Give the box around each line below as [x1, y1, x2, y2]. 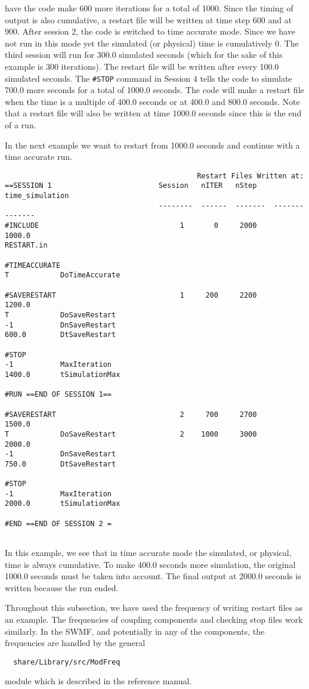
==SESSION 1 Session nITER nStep [5, 181, 257, 190]
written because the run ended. [5, 581, 119, 594]
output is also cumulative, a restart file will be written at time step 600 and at [5, 13, 292, 26]
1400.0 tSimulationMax [5, 370, 120, 379]
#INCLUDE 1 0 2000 [5, 221, 257, 230]
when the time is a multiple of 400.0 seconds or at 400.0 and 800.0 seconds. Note [5, 95, 300, 107]
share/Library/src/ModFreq [13, 657, 120, 666]
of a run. [5, 119, 36, 131]
